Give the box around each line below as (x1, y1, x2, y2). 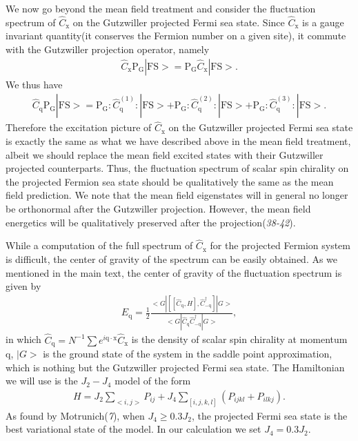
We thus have (6, 77, 63, 91)
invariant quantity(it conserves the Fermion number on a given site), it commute (6, 28, 346, 43)
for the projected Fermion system (210, 238, 350, 253)
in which (6, 332, 41, 346)
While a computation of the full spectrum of (6, 238, 193, 253)
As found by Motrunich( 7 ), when (6, 408, 145, 422)
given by (6, 279, 41, 293)
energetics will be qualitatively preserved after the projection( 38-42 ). (6, 215, 296, 229)
